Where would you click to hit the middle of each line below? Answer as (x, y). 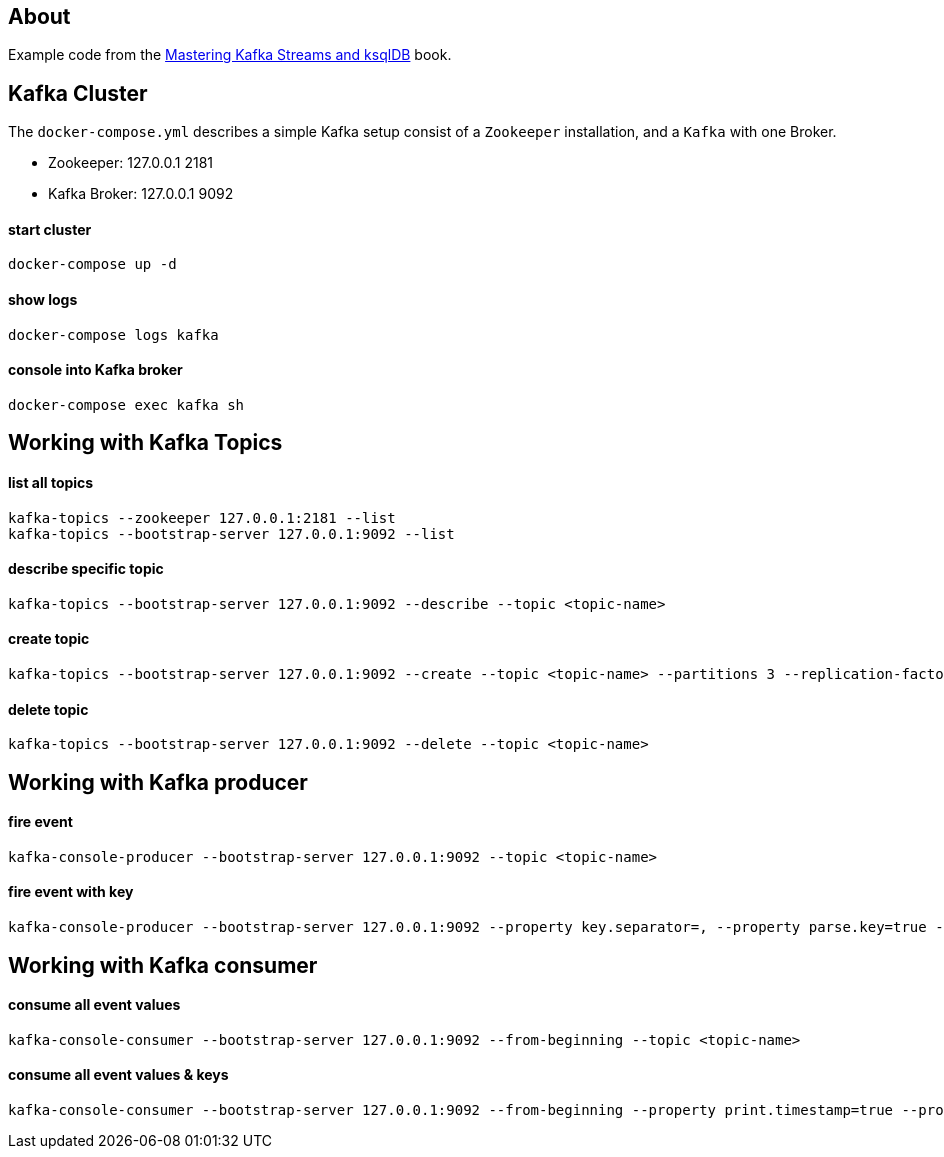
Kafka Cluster (78, 93)
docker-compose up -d (92, 264)
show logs (43, 300)
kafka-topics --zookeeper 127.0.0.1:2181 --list (202, 517)
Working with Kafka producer (158, 782)
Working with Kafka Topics (145, 443)
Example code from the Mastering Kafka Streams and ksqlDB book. (230, 55)
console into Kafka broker (95, 370)
